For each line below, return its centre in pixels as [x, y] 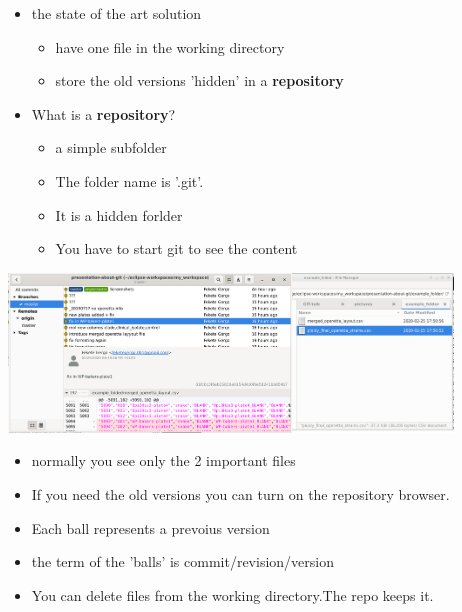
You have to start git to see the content [176, 248]
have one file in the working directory [170, 46]
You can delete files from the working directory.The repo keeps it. [232, 594]
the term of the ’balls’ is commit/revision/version [182, 561]
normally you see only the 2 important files [163, 460]
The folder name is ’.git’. [129, 180]
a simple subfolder [111, 147]
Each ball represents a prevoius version [150, 527]
